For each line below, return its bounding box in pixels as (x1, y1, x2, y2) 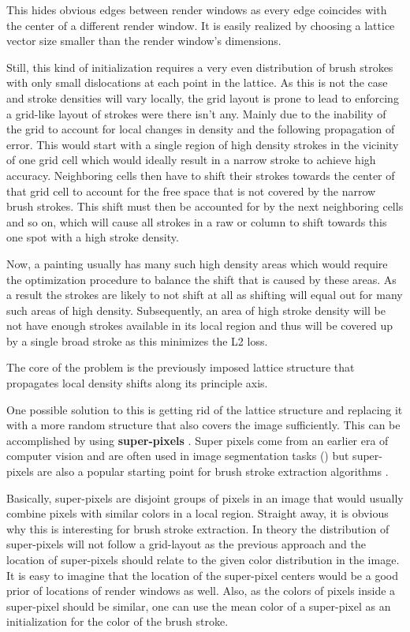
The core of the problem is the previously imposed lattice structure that (6, 359, 355, 376)
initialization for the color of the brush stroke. (6, 613, 229, 630)
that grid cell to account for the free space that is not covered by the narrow (6, 182, 376, 199)
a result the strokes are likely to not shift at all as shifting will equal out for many (6, 286, 403, 303)
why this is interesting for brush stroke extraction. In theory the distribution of (6, 520, 389, 537)
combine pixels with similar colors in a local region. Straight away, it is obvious (6, 505, 389, 522)
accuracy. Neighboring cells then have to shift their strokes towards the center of (6, 166, 395, 183)
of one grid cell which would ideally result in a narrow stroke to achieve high (6, 151, 376, 168)
